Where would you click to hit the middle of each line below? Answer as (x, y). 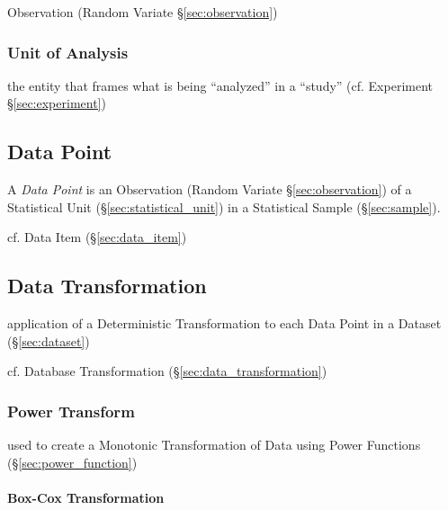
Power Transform (71, 411)
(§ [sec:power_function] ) (72, 462)
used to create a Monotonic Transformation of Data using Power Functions (214, 445)
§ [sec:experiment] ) (57, 103)
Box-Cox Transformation (86, 497)
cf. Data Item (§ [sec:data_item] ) (97, 237)
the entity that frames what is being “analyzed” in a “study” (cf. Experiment (220, 85)
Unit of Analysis (68, 52)
